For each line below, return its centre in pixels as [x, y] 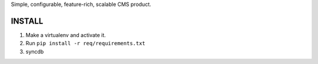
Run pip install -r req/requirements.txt [85, 43]
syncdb [35, 51]
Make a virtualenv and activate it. [66, 35]
